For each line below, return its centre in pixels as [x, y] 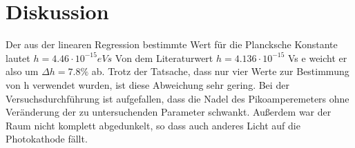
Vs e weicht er [318, 57]
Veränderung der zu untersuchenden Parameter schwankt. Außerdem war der [169, 112]
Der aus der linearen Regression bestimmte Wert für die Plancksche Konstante [172, 44]
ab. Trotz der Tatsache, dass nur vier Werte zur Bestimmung [220, 71]
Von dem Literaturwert [164, 57]
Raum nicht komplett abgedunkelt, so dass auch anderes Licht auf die [153, 125]
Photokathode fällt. [47, 139]
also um [22, 71]
